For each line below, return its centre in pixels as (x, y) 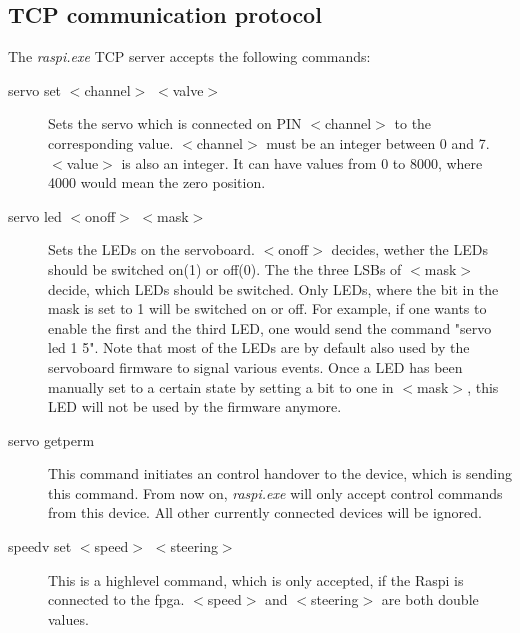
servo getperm (51, 439)
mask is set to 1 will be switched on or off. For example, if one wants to (267, 308)
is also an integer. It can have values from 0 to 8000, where (302, 162)
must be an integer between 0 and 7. (378, 142)
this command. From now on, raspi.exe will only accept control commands (275, 492)
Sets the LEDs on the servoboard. (152, 249)
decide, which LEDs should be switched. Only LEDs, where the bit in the (273, 288)
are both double (430, 599)
